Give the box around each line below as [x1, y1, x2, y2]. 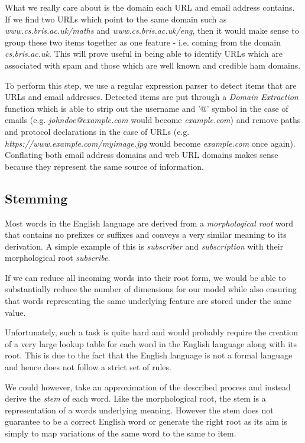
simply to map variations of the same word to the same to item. [5, 427, 236, 439]
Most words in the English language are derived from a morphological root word [5, 216, 293, 229]
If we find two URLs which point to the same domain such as [5, 12, 227, 25]
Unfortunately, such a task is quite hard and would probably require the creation [5, 326, 298, 338]
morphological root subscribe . [5, 251, 111, 264]
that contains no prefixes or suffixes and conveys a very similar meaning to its [5, 228, 287, 241]
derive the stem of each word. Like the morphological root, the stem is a [5, 392, 266, 405]
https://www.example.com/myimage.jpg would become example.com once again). [5, 137, 296, 149]
